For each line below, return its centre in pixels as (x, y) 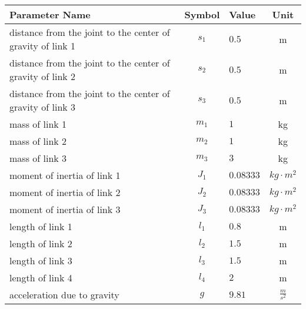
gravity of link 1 (43, 46)
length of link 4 (41, 278)
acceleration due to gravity (64, 295)
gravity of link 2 (43, 76)
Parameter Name (50, 14)
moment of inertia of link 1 (65, 175)
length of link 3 (41, 260)
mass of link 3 (38, 158)
